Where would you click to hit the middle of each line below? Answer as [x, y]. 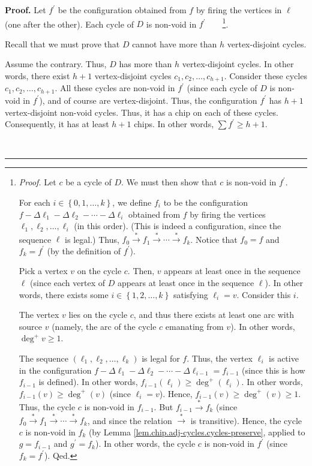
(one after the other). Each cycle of [69, 24]
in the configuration [55, 370]
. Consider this [264, 294]
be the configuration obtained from [122, 10]
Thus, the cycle [47, 406]
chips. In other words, [174, 124]
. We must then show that [169, 182]
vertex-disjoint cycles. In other [238, 64]
